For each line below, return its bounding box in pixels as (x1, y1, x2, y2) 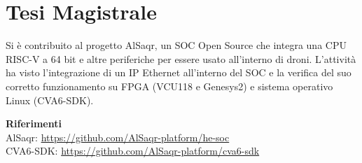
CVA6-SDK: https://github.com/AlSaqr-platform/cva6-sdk (6, 143, 260, 158)
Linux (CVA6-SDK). (6, 92, 94, 107)
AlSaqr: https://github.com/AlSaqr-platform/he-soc (6, 129, 230, 144)
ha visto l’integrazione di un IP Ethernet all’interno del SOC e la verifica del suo (6, 65, 351, 80)
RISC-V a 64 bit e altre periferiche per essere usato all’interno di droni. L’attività (6, 51, 356, 66)
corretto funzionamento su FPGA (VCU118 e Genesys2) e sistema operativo (6, 78, 333, 93)
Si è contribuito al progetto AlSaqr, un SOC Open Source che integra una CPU (6, 38, 347, 52)
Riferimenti (6, 116, 62, 131)
